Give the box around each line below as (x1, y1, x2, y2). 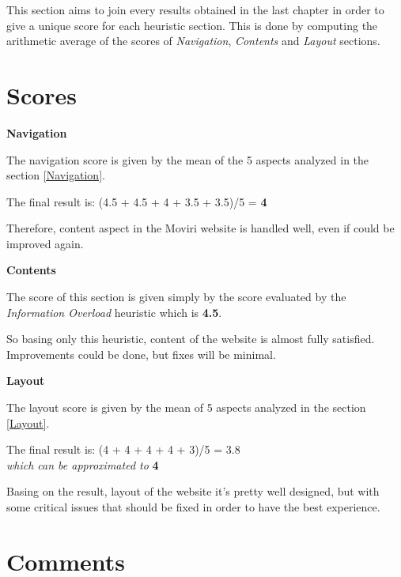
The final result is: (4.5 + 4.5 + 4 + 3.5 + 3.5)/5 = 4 (6, 193, 267, 209)
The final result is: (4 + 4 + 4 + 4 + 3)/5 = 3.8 (6, 441, 240, 458)
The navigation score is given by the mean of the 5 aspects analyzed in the (6, 151, 369, 168)
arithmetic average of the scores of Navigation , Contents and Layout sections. (6, 32, 380, 49)
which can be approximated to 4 (6, 456, 159, 473)
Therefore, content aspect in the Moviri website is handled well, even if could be (6, 220, 395, 236)
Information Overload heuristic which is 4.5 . (6, 304, 222, 320)
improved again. (6, 235, 84, 251)
